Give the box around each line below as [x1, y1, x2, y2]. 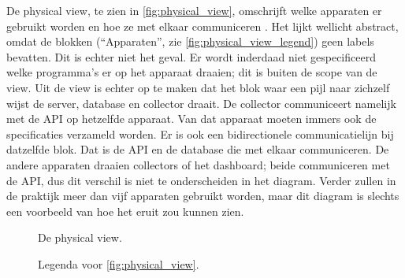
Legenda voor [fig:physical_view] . [38, 255, 199, 272]
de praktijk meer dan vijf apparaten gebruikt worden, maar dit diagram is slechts [6, 187, 399, 204]
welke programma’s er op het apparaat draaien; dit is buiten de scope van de [6, 64, 377, 80]
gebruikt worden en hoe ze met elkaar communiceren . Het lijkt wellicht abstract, [6, 17, 399, 34]
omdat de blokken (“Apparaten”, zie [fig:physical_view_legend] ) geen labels [6, 33, 374, 50]
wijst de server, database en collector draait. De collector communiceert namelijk [6, 95, 396, 111]
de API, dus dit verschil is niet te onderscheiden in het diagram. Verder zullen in [6, 172, 396, 188]
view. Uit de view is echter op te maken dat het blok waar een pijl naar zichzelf [6, 79, 390, 95]
